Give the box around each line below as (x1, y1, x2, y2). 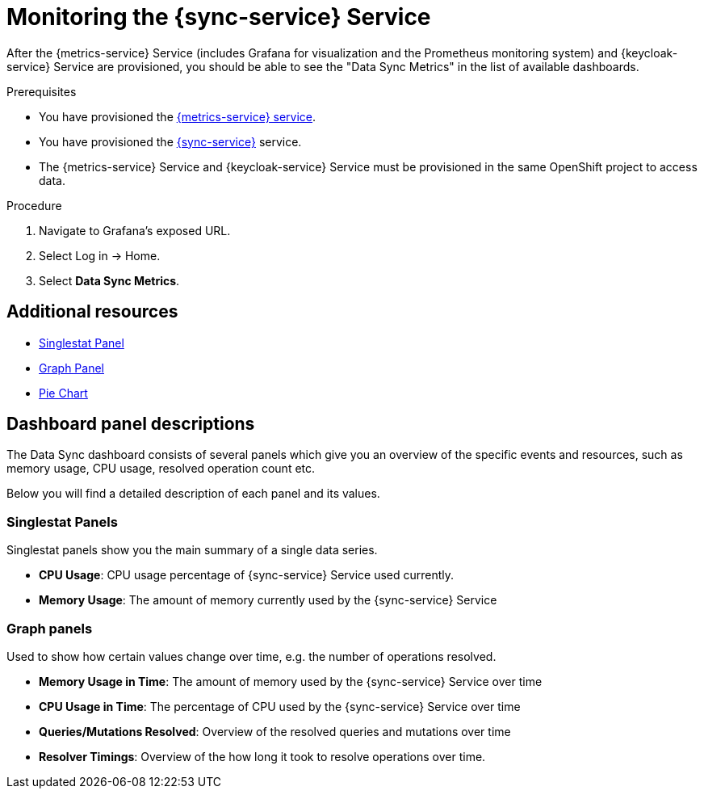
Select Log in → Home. (39, 248, 161, 263)
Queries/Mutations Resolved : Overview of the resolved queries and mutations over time (39, 724, 511, 738)
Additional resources (6, 301, 178, 322)
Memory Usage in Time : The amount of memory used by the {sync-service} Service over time (39, 674, 543, 688)
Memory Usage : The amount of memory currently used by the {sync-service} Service (39, 593, 497, 608)
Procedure (6, 198, 62, 212)
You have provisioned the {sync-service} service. (39, 134, 302, 149)
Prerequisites (6, 84, 77, 99)
